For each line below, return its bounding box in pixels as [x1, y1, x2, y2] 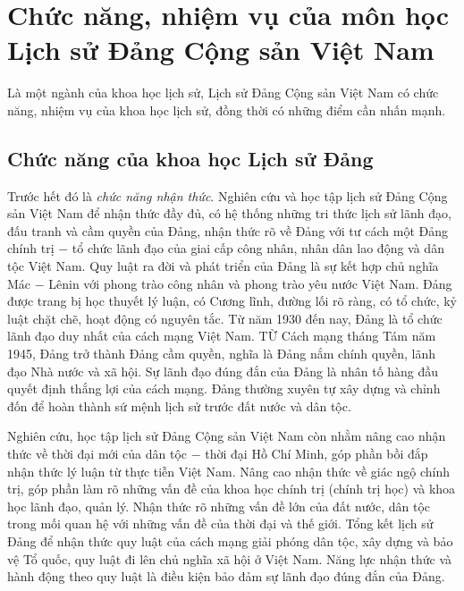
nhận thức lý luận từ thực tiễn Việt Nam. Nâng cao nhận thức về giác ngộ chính [7, 461, 451, 480]
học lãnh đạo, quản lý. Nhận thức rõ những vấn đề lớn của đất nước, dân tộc [7, 496, 431, 515]
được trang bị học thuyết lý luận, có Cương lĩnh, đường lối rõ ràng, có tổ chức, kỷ [7, 291, 458, 310]
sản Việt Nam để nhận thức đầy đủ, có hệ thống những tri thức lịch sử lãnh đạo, [7, 204, 451, 223]
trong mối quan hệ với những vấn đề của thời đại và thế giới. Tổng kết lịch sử [7, 514, 434, 533]
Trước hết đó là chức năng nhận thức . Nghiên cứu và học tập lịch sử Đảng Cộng [7, 186, 448, 205]
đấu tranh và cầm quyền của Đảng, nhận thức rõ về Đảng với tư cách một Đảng [7, 221, 448, 240]
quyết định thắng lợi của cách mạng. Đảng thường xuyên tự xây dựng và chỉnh [7, 379, 441, 398]
